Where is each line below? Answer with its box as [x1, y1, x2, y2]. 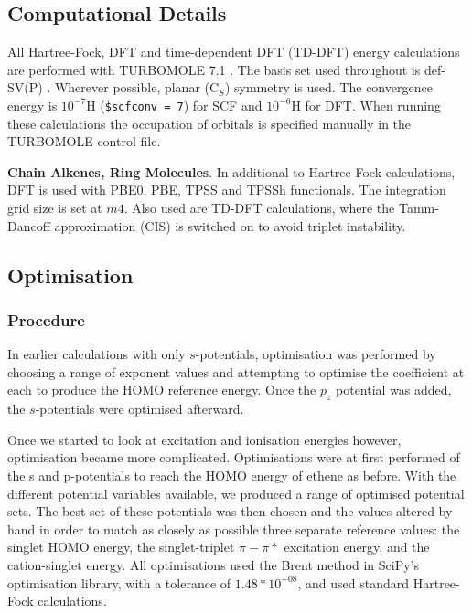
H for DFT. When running [291, 95, 441, 114]
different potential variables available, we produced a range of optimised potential [7, 483, 465, 502]
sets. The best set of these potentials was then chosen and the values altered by [7, 502, 453, 521]
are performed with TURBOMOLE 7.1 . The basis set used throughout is [7, 59, 421, 79]
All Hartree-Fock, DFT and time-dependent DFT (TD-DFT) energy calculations [7, 42, 460, 61]
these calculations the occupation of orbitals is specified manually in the [7, 113, 412, 132]
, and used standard [297, 573, 410, 592]
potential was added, [336, 380, 452, 399]
